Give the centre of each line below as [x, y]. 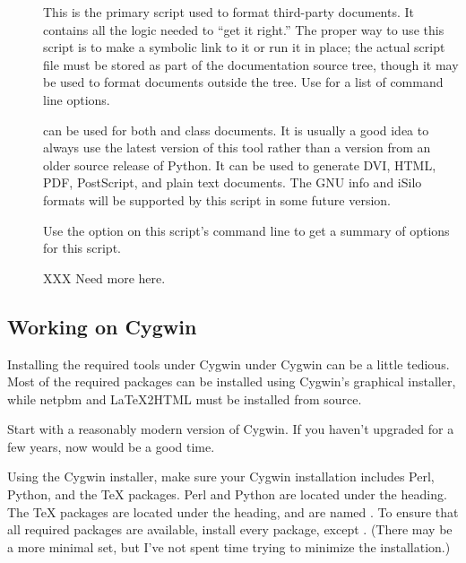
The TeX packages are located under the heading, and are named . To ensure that [233, 511]
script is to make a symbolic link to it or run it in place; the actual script [244, 47]
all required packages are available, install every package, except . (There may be [230, 529]
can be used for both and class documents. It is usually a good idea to [236, 130]
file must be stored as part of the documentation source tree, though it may [251, 64]
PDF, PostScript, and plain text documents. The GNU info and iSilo [233, 182]
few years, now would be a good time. [111, 446]
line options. [77, 99]
